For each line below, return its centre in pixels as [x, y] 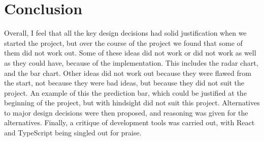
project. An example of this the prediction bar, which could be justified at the [125, 92]
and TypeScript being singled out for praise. [73, 133]
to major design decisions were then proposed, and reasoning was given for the [126, 112]
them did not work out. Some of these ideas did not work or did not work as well [130, 53]
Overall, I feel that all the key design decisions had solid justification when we [125, 33]
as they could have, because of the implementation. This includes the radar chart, [131, 62]
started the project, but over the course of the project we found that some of [123, 43]
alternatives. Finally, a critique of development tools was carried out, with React [129, 122]
